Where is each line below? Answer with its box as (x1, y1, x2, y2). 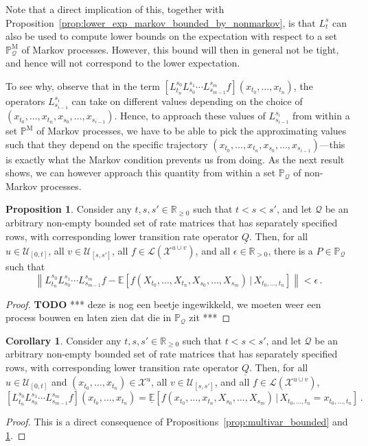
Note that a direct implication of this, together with (5, 2, 225, 16)
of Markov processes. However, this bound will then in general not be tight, (21, 42, 339, 56)
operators (5, 93, 45, 108)
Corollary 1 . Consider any (5, 333, 122, 347)
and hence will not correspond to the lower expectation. (5, 56, 240, 70)
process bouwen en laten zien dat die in (5, 310, 172, 325)
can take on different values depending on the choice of (71, 93, 303, 108)
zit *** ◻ (189, 310, 231, 325)
